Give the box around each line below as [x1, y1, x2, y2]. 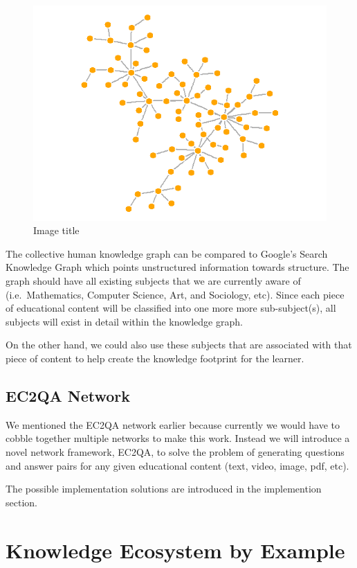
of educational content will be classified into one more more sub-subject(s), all [6, 301, 336, 315]
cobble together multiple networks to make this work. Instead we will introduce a [6, 431, 350, 445]
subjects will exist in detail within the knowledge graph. [6, 314, 243, 328]
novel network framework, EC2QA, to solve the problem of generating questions [6, 444, 345, 459]
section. [6, 495, 37, 509]
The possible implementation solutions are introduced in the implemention [6, 481, 322, 496]
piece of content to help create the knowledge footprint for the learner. [6, 350, 304, 365]
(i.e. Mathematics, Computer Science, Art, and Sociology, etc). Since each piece [6, 287, 345, 301]
